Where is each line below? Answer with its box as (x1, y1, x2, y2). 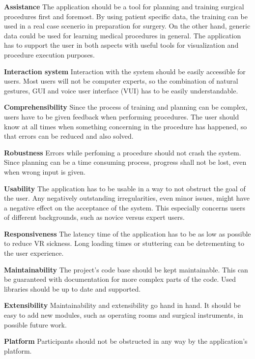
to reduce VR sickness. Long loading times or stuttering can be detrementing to (4, 238, 244, 248)
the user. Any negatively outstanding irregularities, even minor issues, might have (4, 193, 250, 203)
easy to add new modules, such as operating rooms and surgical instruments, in (4, 310, 243, 320)
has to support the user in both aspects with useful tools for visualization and (4, 40, 239, 50)
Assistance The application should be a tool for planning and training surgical (4, 1, 244, 11)
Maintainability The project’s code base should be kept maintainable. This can (4, 264, 248, 274)
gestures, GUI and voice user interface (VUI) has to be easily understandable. (4, 85, 238, 95)
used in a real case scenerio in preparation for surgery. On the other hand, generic (4, 21, 251, 31)
